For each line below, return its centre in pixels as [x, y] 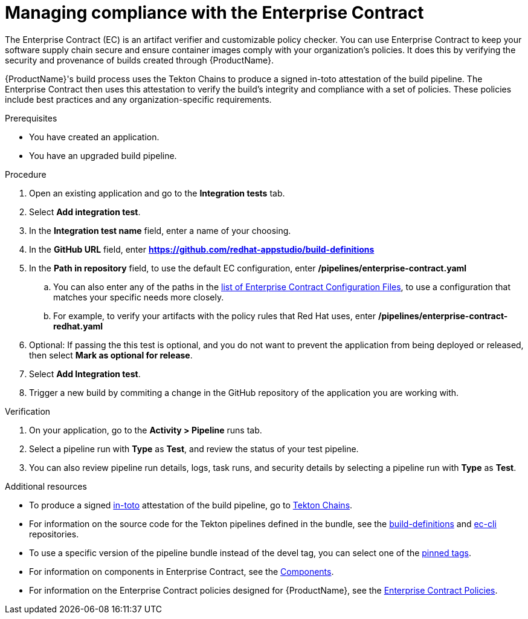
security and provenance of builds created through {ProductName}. [140, 60]
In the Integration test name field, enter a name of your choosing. [160, 230]
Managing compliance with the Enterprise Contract [214, 13]
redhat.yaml [78, 326]
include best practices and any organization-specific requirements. [138, 99]
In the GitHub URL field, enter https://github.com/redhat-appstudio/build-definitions [202, 249]
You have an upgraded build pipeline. [103, 155]
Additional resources [46, 486]
